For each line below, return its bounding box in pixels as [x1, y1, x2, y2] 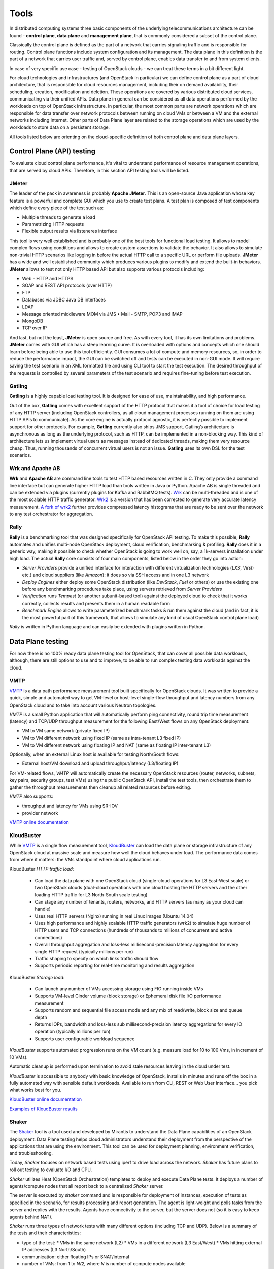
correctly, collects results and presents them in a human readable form [22, 600, 170, 606]
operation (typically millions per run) [35, 1028, 111, 1034]
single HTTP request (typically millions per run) [35, 948, 133, 954]
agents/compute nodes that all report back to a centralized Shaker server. [9, 1183, 164, 1189]
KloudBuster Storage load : [9, 974, 65, 980]
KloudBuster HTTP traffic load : [9, 866, 74, 872]
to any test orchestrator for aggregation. [9, 511, 93, 517]
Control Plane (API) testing [9, 147, 96, 155]
